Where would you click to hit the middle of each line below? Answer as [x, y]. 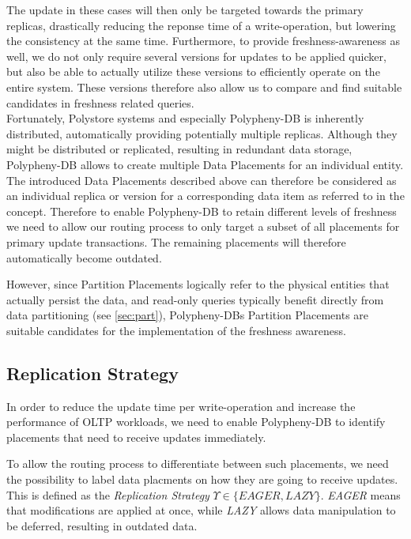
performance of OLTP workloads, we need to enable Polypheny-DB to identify [196, 422]
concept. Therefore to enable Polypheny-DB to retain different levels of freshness [202, 211]
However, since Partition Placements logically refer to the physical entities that [198, 284]
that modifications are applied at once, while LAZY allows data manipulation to [201, 510]
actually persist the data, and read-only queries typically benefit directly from [195, 299]
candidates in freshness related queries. [100, 102]
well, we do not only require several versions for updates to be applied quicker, [196, 56]
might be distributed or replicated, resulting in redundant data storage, [179, 149]
